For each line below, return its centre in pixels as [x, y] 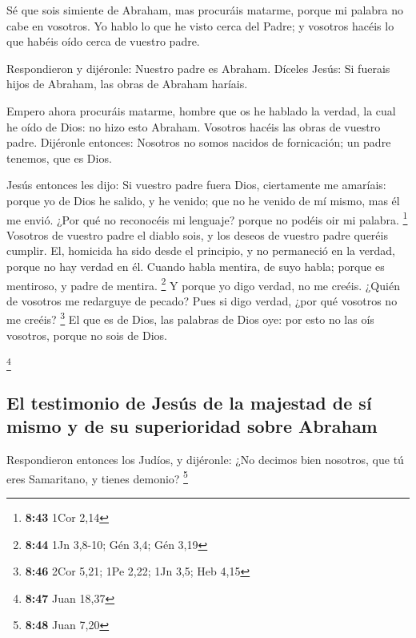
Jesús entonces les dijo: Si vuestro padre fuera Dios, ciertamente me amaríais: [196, 185]
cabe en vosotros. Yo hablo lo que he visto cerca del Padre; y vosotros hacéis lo [200, 25]
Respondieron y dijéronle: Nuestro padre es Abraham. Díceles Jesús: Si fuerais [198, 68]
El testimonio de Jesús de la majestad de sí [189, 402]
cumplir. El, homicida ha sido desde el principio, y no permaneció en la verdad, [201, 250]
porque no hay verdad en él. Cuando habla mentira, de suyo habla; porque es [196, 266]
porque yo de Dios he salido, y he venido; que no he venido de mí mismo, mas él [203, 200]
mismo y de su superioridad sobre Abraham [192, 426]
